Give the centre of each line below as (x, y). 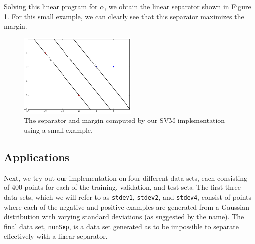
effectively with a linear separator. (56, 236)
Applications (37, 156)
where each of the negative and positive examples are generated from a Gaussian (127, 207)
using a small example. (58, 130)
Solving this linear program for (51, 6)
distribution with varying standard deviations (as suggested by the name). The (124, 216)
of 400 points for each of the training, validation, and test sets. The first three (122, 187)
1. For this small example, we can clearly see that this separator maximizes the (124, 16)
